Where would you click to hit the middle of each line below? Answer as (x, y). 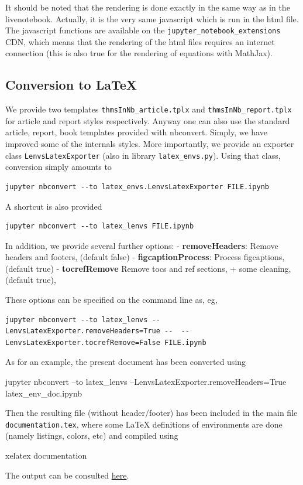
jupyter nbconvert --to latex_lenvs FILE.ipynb (100, 226)
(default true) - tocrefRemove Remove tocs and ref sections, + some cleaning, (148, 268)
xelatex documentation (46, 455)
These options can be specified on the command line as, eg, (111, 300)
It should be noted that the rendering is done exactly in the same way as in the (148, 7)
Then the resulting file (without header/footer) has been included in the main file (151, 413)
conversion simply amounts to (58, 167)
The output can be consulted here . (67, 475)
